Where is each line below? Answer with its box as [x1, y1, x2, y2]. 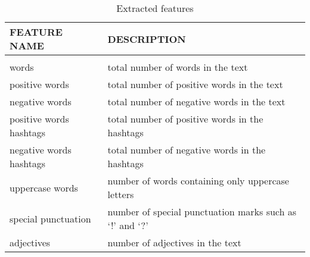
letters [107, 187, 134, 201]
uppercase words [10, 180, 78, 195]
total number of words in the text [107, 60, 248, 74]
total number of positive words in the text [107, 77, 283, 91]
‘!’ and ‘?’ [107, 218, 148, 232]
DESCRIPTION [107, 32, 186, 46]
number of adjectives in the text [107, 236, 241, 249]
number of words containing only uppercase [107, 174, 289, 187]
